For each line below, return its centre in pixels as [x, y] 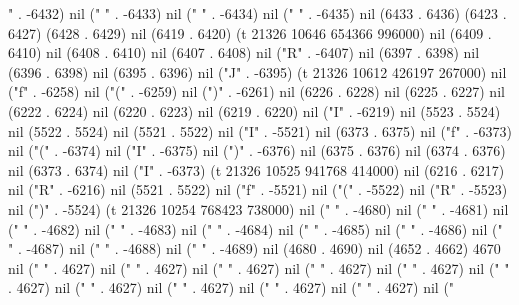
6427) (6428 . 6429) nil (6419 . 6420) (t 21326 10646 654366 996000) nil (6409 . [250, 32]
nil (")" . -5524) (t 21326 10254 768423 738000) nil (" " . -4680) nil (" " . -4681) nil [258, 208]
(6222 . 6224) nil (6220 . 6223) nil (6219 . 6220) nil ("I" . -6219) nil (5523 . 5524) [254, 110]
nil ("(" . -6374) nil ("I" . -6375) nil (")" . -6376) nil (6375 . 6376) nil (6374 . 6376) [257, 150]
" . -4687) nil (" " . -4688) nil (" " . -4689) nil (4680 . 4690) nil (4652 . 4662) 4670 [254, 248]
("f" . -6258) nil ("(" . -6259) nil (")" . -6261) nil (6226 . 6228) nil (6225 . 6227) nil [256, 91]
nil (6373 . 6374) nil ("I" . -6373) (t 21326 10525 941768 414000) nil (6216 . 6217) [256, 169]
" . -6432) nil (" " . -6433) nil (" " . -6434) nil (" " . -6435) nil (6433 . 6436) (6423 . [257, 13]
